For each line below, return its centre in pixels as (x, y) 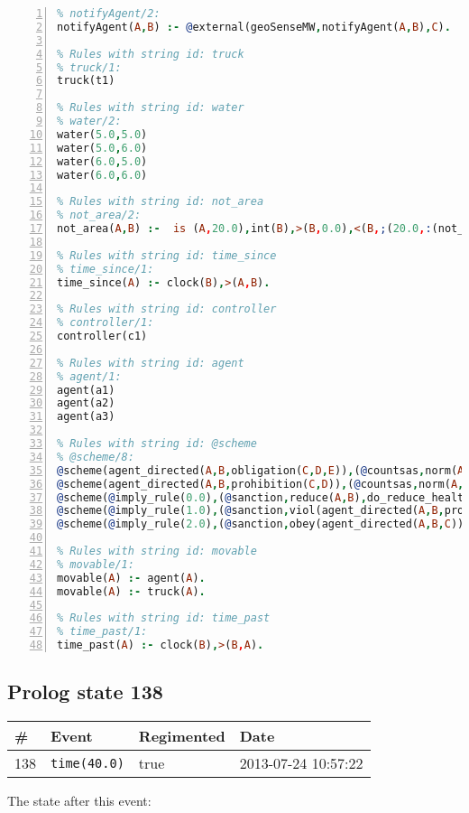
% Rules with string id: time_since (167, 255)
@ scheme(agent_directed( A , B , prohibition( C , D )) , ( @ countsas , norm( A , (261, 484)
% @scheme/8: (96, 457)
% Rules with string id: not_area (161, 202)
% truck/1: (89, 67)
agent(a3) (86, 417)
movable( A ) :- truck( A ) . (131, 591)
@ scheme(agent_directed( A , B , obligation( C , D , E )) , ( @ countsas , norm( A (261, 470)
